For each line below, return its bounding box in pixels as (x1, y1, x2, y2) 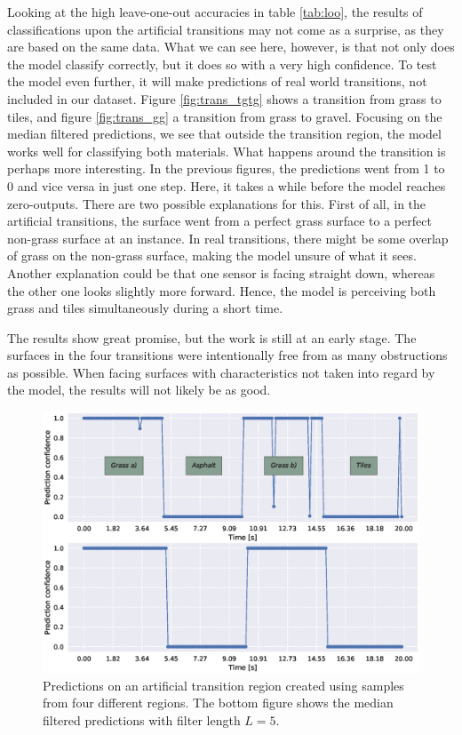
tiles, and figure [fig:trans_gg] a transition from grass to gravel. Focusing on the (7, 107, 442, 125)
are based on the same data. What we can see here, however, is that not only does (7, 37, 455, 56)
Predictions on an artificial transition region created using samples (43, 675, 404, 694)
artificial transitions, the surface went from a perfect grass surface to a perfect (7, 212, 432, 230)
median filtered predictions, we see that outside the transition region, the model (7, 124, 442, 143)
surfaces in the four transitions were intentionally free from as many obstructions (7, 346, 448, 364)
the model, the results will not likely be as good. (7, 380, 271, 399)
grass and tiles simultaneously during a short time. (7, 299, 283, 317)
